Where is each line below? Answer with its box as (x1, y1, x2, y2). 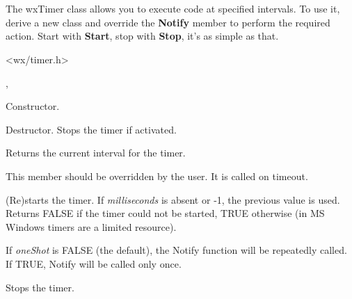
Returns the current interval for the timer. (6, 145, 186, 160)
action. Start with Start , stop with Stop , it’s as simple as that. (6, 29, 279, 43)
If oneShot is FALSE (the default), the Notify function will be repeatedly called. (6, 243, 347, 257)
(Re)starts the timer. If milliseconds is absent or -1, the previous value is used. (6, 192, 340, 207)
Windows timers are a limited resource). (6, 219, 177, 234)
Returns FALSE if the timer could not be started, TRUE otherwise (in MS (6, 206, 325, 220)
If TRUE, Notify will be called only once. (6, 256, 182, 270)
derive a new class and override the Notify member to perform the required (6, 15, 330, 29)
